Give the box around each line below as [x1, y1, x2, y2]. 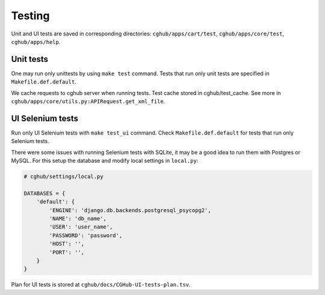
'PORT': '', [49, 249, 84, 255]
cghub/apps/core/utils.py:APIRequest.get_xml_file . [11, 98, 166, 105]
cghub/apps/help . [11, 38, 61, 45]
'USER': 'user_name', [49, 224, 113, 231]
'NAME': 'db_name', [49, 215, 107, 222]
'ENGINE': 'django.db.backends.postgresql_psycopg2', [49, 207, 211, 213]
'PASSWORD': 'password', [49, 232, 123, 239]
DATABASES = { [23, 190, 66, 196]
